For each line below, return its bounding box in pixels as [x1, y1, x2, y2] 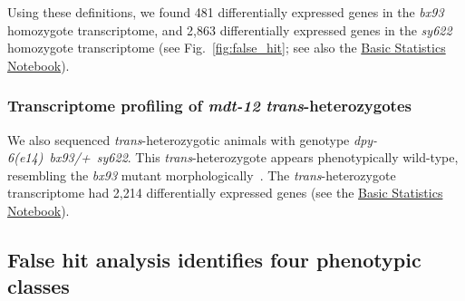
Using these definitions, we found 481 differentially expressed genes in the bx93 [7, 3, 444, 21]
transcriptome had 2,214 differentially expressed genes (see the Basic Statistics [7, 183, 443, 202]
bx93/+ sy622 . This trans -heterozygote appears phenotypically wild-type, [49, 148, 459, 167]
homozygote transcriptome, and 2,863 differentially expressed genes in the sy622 [7, 20, 452, 39]
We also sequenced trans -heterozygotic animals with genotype [7, 130, 350, 149]
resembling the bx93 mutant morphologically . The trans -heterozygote [7, 165, 396, 184]
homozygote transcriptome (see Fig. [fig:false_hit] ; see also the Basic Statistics [7, 38, 446, 57]
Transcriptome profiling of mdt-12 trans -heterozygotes [7, 94, 412, 117]
